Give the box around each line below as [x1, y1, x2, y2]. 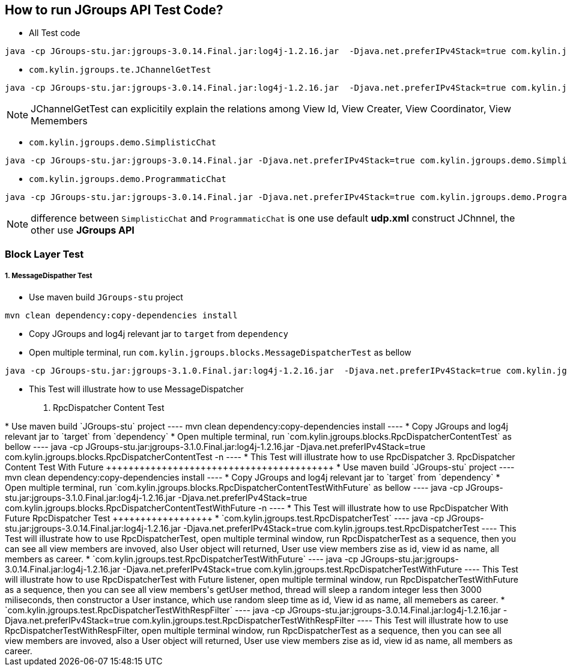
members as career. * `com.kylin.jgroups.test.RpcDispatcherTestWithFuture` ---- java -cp [5, 553, 359, 564]
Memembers [31, 115, 88, 127]
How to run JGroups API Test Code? [5, 2, 223, 17]
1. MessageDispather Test [5, 272, 92, 281]
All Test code [29, 28, 80, 38]
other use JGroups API [31, 224, 135, 237]
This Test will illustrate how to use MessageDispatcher [29, 383, 244, 394]
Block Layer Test [5, 247, 84, 260]
